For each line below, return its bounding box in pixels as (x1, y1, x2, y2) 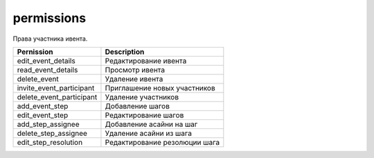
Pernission (17, 47, 53, 57)
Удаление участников (105, 92, 179, 101)
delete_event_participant (17, 92, 98, 101)
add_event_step (17, 101, 69, 110)
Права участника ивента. (12, 34, 88, 43)
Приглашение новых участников (105, 83, 215, 92)
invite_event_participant (17, 83, 95, 92)
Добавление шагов (105, 101, 170, 110)
